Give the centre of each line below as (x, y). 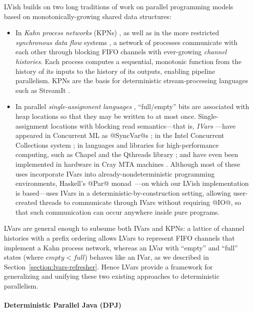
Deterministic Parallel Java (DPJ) (63, 305)
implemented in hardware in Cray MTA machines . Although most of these (128, 164)
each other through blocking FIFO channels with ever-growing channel (121, 52)
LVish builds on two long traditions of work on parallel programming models (119, 6)
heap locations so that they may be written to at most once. (106, 116)
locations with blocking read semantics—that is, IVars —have (143, 125)
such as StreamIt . (43, 90)
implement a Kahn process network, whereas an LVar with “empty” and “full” (121, 247)
